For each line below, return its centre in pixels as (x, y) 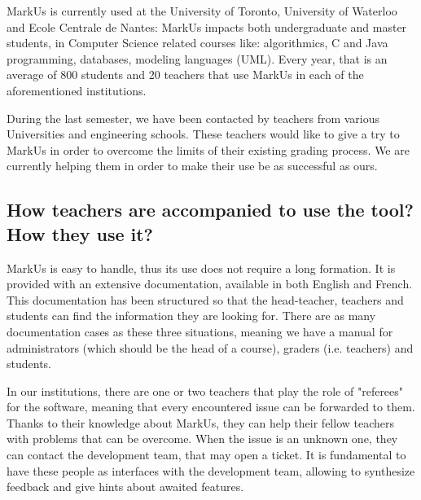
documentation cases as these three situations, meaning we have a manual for (200, 331)
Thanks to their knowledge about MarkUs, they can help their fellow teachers (200, 422)
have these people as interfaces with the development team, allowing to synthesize (211, 470)
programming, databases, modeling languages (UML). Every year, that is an (197, 58)
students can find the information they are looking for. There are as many (191, 316)
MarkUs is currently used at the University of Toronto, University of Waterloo (202, 11)
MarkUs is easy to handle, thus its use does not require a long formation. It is (201, 268)
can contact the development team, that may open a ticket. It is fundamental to (206, 455)
